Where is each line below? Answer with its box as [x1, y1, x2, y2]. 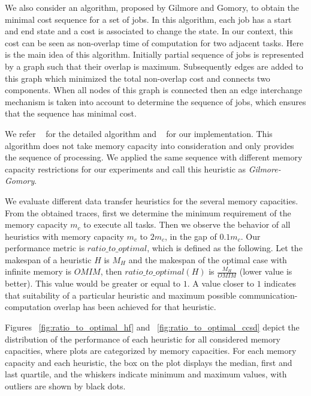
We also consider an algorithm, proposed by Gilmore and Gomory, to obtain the [5, 1, 300, 13]
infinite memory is [5, 265, 71, 278]
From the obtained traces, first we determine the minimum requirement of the [5, 206, 291, 219]
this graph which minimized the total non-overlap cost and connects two [5, 72, 270, 84]
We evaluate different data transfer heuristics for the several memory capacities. [5, 194, 298, 207]
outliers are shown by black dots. [5, 380, 126, 392]
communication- [238, 288, 298, 301]
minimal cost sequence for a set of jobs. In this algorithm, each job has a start [5, 13, 292, 25]
